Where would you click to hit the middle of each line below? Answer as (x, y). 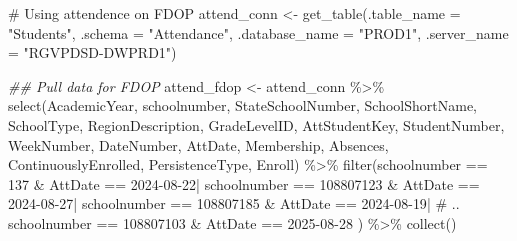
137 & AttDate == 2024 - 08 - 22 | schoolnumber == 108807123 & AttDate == (244, 183)
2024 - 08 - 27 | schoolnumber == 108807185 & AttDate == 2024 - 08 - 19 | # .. (234, 203)
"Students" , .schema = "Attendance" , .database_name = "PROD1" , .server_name (258, 32)
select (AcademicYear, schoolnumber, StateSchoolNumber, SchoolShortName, (243, 105)
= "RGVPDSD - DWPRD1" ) (92, 52)
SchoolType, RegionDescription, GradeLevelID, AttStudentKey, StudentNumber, (256, 124)
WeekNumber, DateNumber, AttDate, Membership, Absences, (198, 144)
